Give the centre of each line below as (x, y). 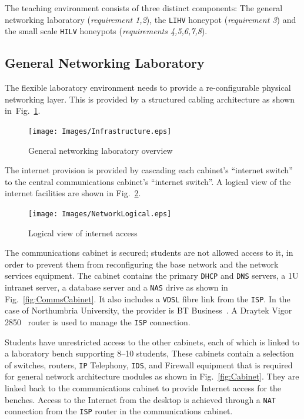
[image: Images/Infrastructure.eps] (100, 131)
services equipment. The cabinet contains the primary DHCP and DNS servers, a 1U (152, 276)
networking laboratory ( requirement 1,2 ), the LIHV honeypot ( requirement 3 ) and (151, 19)
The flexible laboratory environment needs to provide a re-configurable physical (148, 88)
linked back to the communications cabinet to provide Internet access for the (143, 388)
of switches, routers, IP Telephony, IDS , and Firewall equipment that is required (149, 364)
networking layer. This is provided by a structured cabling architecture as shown (150, 99)
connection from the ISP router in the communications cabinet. (119, 411)
